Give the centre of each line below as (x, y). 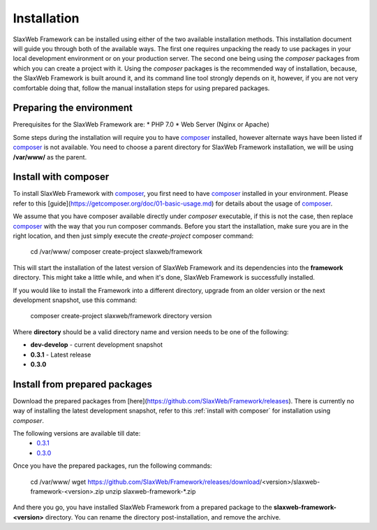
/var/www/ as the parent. (50, 157)
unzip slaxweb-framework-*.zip (150, 491)
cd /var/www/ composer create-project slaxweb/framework (116, 252)
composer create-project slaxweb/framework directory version (121, 316)
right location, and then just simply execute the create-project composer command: (133, 236)
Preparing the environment (73, 108)
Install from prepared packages (83, 384)
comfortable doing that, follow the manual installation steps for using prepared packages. (141, 88)
